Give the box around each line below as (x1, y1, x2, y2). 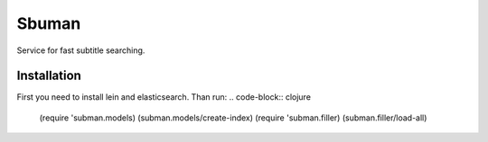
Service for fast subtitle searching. (16, 45, 145, 56)
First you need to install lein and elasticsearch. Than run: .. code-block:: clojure (16, 92, 312, 102)
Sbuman (16, 13, 81, 33)
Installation (16, 68, 81, 84)
